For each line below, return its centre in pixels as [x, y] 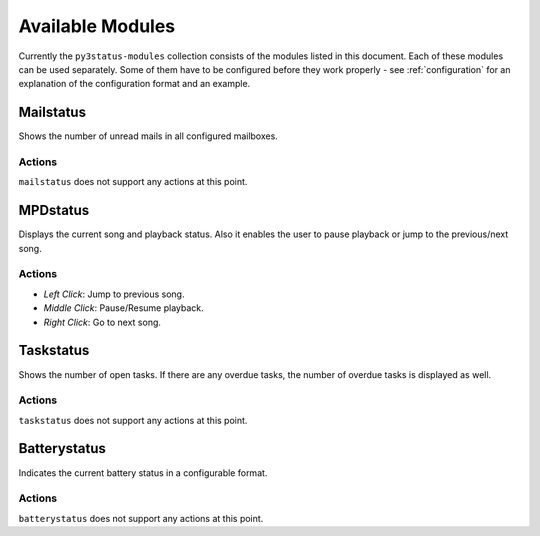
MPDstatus [54, 210]
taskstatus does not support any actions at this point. [133, 420]
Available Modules [97, 26]
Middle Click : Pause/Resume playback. [123, 308]
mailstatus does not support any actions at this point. [133, 182]
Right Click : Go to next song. [102, 322]
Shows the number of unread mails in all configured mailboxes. [148, 136]
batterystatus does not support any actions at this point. [141, 518]
